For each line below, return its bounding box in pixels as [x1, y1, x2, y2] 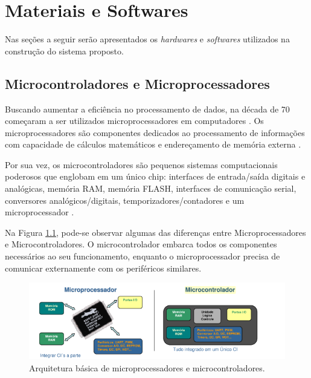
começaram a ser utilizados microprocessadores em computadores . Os [5, 114, 264, 127]
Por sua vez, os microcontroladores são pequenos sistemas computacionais [5, 158, 278, 171]
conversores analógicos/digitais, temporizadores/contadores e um [5, 194, 245, 206]
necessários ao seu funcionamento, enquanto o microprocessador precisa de [5, 250, 280, 262]
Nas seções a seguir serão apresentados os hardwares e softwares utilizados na [5, 33, 290, 45]
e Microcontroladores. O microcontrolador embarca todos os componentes [5, 238, 277, 250]
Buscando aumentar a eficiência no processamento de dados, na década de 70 [5, 102, 290, 115]
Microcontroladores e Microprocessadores [5, 74, 270, 93]
